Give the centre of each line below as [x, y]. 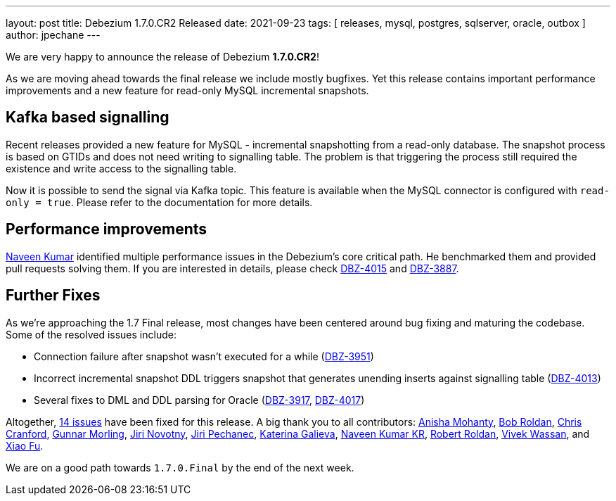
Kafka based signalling [88, 118]
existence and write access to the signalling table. [121, 168]
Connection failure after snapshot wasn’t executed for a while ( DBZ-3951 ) [204, 356]
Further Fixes [53, 296]
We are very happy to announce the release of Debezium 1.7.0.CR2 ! [162, 57]
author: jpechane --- [53, 35]
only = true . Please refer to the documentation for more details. [159, 202]
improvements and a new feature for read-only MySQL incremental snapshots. [187, 90]
